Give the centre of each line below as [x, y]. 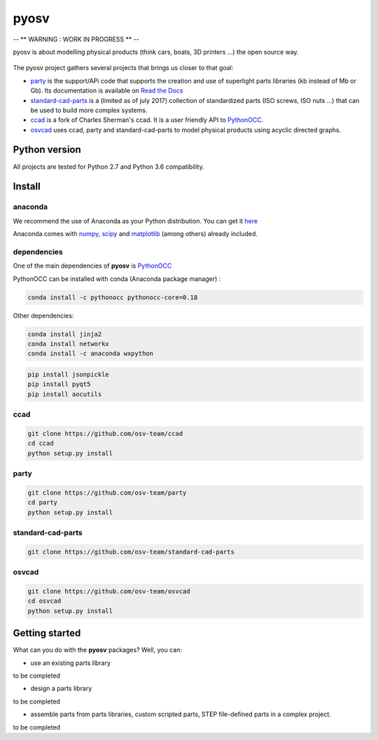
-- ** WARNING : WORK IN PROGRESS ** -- [76, 39]
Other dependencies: [43, 315]
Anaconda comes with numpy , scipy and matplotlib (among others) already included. [135, 234]
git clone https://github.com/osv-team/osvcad [109, 591]
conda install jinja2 [65, 334]
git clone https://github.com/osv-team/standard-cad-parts [131, 551]
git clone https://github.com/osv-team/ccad [105, 433]
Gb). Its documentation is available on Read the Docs [107, 90]
